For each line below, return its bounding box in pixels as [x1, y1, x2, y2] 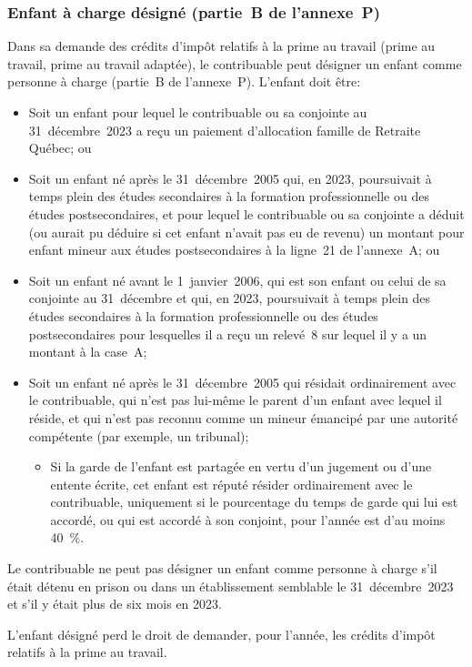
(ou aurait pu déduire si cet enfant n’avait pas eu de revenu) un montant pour [28, 222, 465, 241]
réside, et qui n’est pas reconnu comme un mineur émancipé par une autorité [28, 408, 458, 427]
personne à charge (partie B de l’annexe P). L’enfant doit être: [7, 72, 361, 91]
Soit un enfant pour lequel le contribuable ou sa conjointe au [28, 103, 367, 121]
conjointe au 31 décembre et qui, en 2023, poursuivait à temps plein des [28, 288, 431, 308]
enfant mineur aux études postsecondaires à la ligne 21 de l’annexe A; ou [28, 240, 440, 259]
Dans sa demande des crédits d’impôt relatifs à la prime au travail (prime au [7, 36, 436, 56]
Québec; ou [28, 138, 92, 157]
